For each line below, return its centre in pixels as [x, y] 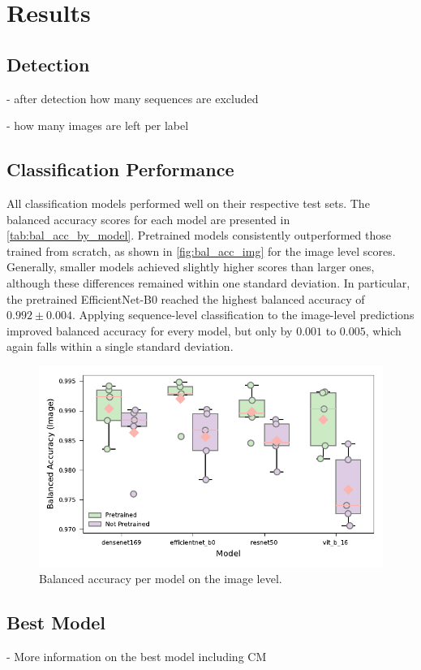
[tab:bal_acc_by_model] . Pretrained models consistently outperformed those [199, 235]
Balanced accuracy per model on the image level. [161, 579]
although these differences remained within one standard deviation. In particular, [208, 282]
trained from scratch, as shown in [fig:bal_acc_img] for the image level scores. [201, 251]
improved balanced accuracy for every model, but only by [150, 330]
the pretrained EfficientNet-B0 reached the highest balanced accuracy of [186, 298]
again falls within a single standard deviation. [120, 346]
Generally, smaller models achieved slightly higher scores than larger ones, [191, 267]
